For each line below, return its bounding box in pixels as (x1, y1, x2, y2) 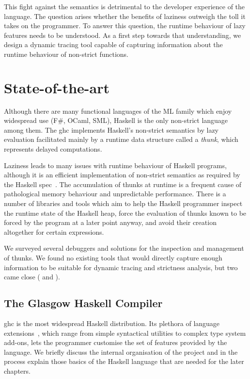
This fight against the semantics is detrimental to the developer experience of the (4, 1, 245, 11)
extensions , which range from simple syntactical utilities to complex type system (4, 327, 246, 338)
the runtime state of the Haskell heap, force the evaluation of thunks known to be (4, 207, 247, 218)
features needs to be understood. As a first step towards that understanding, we (4, 30, 241, 40)
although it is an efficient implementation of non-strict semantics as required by (4, 170, 240, 180)
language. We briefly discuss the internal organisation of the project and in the (4, 346, 238, 357)
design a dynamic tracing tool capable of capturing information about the (4, 39, 223, 50)
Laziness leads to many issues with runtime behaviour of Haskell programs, (4, 160, 227, 170)
